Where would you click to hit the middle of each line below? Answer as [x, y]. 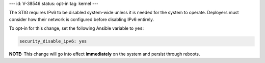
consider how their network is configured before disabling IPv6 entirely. [81, 19]
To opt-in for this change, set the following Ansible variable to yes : [77, 28]
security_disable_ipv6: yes [53, 41]
